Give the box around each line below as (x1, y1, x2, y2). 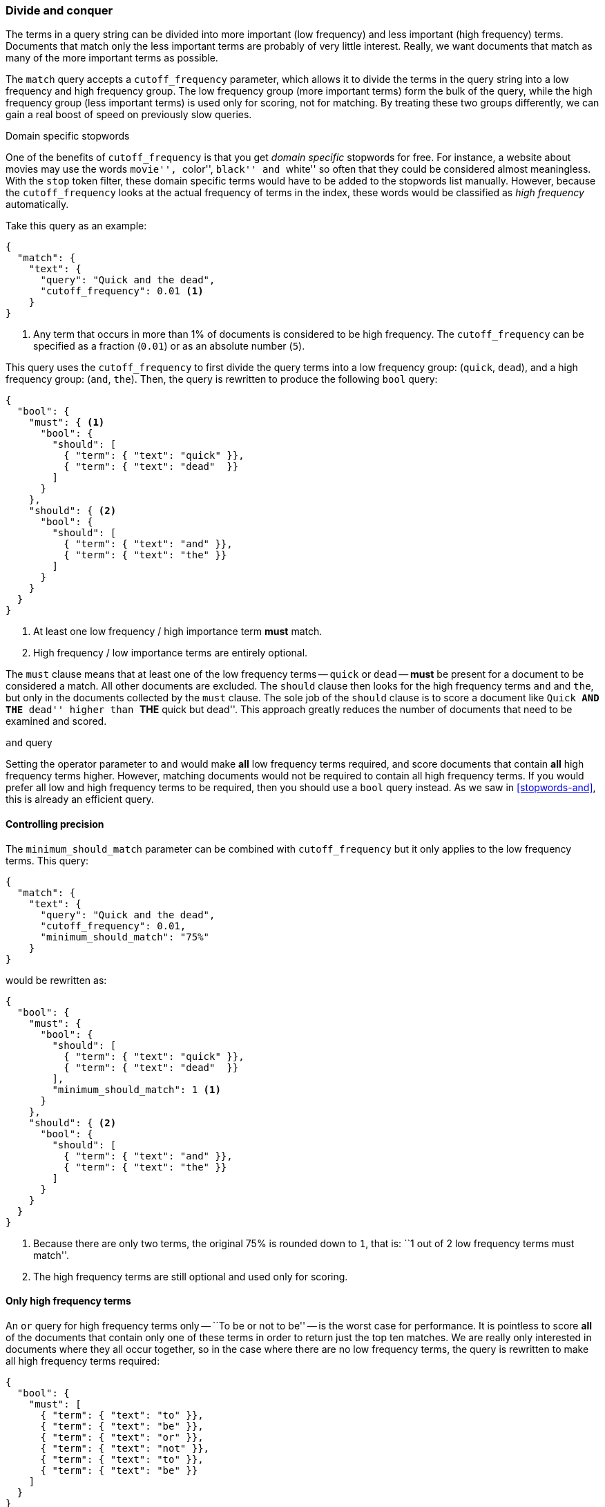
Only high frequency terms (6, 1295, 131, 1307)
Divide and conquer (6, 3, 113, 17)
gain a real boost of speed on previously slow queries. (6, 108, 252, 121)
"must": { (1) (28, 417, 105, 428)
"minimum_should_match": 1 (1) (52, 1083, 221, 1095)
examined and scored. (6, 715, 107, 728)
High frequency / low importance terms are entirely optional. (33, 647, 308, 659)
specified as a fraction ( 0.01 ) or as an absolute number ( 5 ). (33, 340, 305, 352)
